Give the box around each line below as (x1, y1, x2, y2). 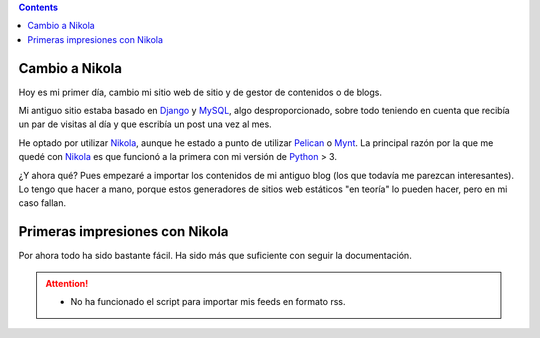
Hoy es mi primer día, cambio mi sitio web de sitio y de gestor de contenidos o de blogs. (18, 86, 382, 98)
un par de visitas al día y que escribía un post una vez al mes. (18, 118, 272, 130)
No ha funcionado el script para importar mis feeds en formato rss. (70, 296, 346, 308)
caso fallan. (18, 197, 67, 209)
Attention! (45, 277, 89, 289)
